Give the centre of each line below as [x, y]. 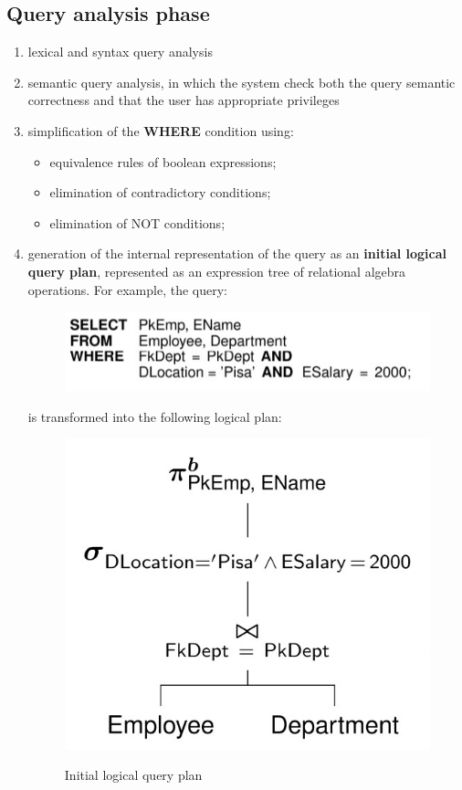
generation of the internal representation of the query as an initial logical [237, 253]
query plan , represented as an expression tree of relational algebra [217, 271]
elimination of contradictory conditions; [160, 192]
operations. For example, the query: [127, 289]
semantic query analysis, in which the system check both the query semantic [241, 82]
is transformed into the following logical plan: [155, 416]
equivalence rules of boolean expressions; [163, 161]
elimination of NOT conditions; [137, 222]
